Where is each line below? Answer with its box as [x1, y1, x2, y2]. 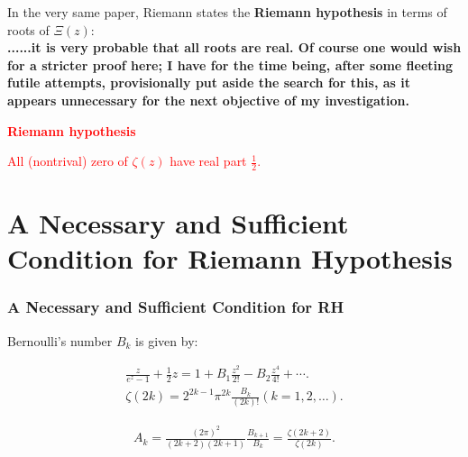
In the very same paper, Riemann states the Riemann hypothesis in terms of [7, 3, 447, 21]
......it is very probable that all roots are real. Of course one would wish [7, 38, 462, 57]
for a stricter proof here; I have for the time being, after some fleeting [7, 55, 454, 74]
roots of [7, 20, 50, 39]
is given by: [135, 331, 198, 350]
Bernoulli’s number [7, 331, 113, 350]
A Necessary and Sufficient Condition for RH [7, 296, 344, 318]
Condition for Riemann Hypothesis [7, 240, 453, 277]
